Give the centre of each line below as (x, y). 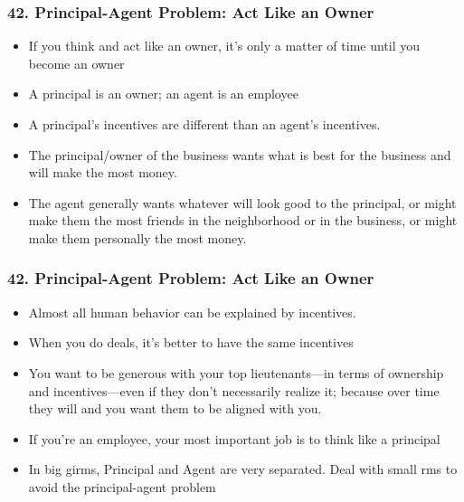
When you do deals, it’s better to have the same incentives (191, 342)
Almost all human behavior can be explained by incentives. (192, 312)
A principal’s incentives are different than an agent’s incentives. (204, 124)
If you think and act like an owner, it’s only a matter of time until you (224, 46)
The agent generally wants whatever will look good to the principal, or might (242, 202)
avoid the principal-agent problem (122, 486)
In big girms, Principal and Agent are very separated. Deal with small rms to (243, 469)
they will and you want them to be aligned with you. (175, 408)
